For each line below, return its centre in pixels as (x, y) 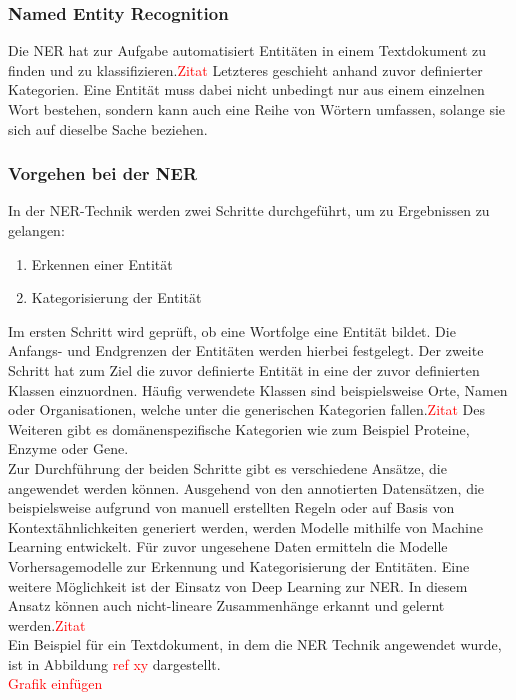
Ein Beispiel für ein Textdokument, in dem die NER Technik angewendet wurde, (255, 644)
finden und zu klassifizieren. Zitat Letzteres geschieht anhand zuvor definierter (245, 69)
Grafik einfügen (55, 683)
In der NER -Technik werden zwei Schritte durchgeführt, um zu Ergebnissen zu (249, 210)
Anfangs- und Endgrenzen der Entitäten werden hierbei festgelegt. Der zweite (246, 350)
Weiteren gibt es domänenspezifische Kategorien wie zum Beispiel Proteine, (239, 428)
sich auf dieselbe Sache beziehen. (108, 128)
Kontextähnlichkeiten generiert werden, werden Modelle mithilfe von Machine (246, 526)
